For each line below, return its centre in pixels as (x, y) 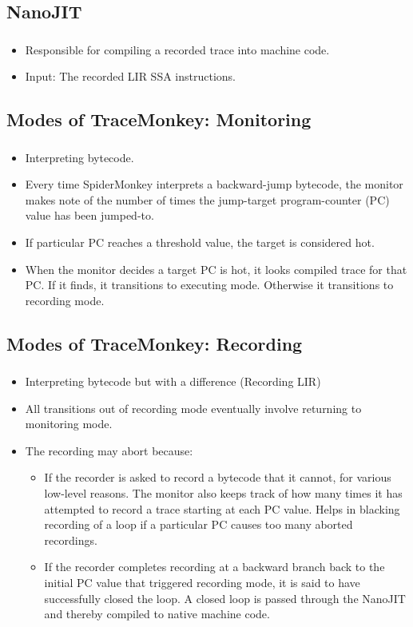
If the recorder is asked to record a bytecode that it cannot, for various (218, 477)
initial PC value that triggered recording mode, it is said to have (202, 582)
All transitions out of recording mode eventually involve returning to (193, 408)
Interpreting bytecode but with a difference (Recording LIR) (173, 381)
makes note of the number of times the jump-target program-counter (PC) (207, 199)
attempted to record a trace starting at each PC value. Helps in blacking (222, 508)
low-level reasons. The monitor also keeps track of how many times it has (223, 493)
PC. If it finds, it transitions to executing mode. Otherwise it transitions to (209, 285)
